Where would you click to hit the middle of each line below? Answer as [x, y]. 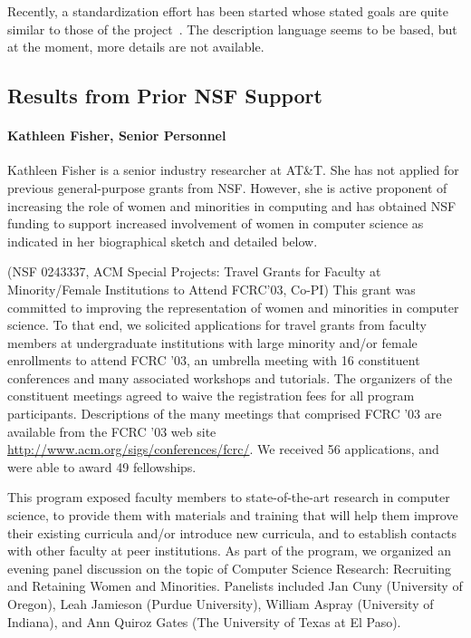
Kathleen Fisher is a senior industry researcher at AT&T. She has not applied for [233, 170]
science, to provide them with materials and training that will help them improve [233, 515]
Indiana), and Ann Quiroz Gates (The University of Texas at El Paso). [204, 621]
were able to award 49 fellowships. [102, 466]
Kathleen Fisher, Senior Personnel [117, 135]
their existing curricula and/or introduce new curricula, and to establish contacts [232, 532]
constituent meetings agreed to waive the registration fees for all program [211, 396]
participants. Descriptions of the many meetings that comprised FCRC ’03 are [225, 414]
